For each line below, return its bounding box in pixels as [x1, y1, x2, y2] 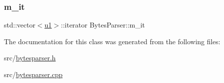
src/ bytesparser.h [4, 53, 56, 63]
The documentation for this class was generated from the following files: [4, 36, 221, 46]
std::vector [4, 20, 35, 30]
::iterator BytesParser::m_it [61, 20, 145, 30]
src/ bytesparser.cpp [4, 69, 63, 79]
